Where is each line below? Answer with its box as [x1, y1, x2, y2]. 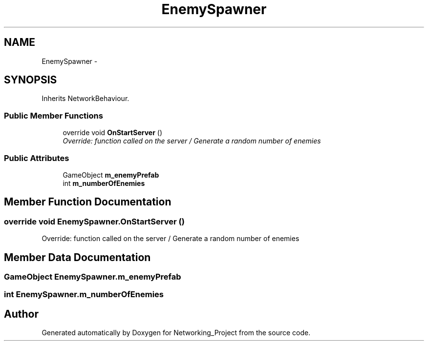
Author [4, 307, 39, 320]
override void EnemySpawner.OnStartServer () [4, 216, 185, 226]
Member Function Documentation [4, 196, 171, 208]
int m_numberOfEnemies [63, 179, 145, 187]
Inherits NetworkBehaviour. [42, 94, 129, 103]
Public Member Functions [4, 110, 103, 121]
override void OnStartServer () [63, 128, 162, 137]
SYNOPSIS [4, 74, 57, 86]
